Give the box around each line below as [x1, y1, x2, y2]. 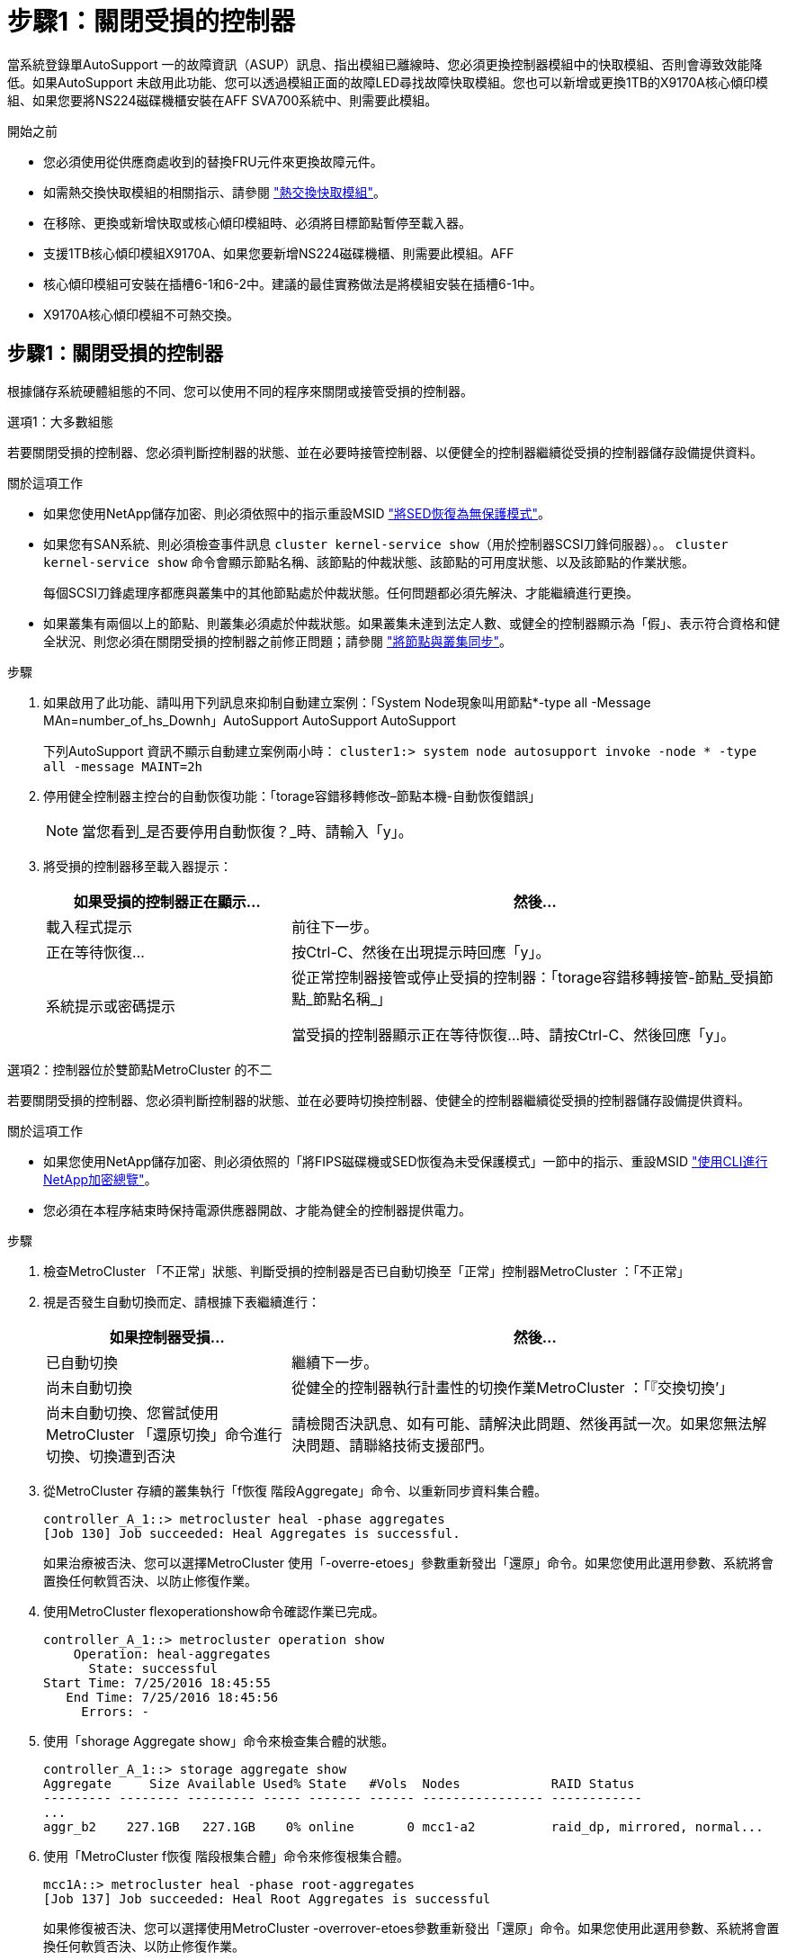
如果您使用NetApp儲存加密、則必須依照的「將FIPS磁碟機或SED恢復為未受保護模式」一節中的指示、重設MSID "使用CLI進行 [43, 1153, 768, 1169]
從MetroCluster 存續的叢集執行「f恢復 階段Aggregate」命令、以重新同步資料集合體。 [43, 1482, 548, 1498]
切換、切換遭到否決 [46, 1446, 176, 1465]
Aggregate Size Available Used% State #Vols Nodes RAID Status [43, 1776, 635, 1791]
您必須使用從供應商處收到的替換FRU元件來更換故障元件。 [43, 153, 383, 169]
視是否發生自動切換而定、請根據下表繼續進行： [43, 1293, 320, 1309]
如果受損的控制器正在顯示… [73, 892, 261, 911]
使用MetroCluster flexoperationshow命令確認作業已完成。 [43, 1603, 385, 1619]
